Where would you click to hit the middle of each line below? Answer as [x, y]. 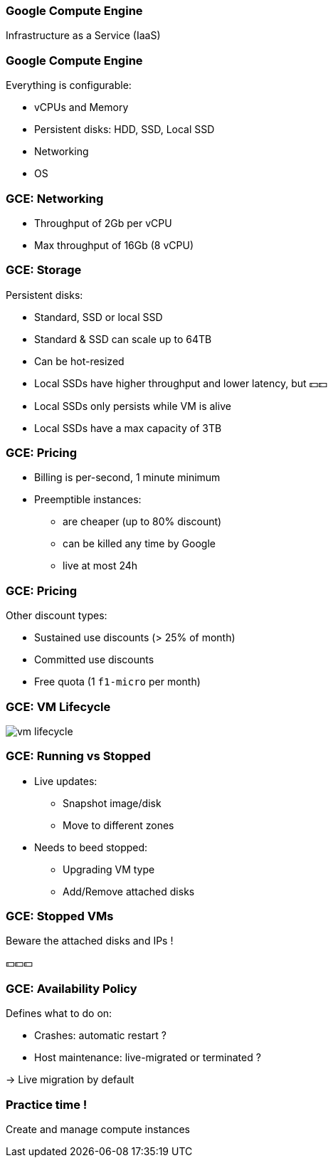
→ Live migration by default [70, 1080]
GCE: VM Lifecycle [58, 706]
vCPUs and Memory [81, 107]
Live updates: [66, 781]
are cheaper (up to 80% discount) [142, 522]
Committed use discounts [94, 660]
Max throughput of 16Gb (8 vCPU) [114, 245]
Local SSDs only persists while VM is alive [133, 406]
